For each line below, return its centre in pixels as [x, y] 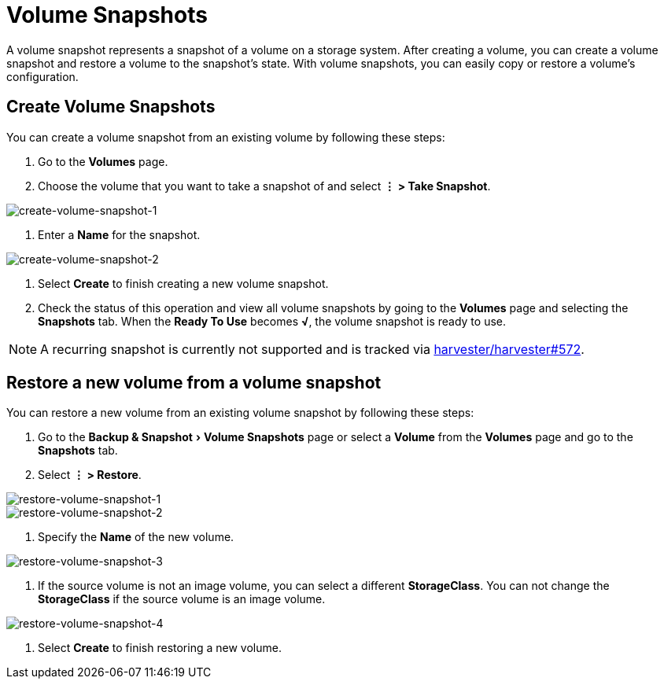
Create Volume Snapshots [111, 107]
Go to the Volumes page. [103, 161]
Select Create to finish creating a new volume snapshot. [183, 283]
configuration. [42, 76]
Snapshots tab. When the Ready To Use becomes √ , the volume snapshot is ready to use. [272, 321]
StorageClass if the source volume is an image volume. [182, 599]
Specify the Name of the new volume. [136, 537]
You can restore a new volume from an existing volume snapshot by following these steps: [240, 413]
